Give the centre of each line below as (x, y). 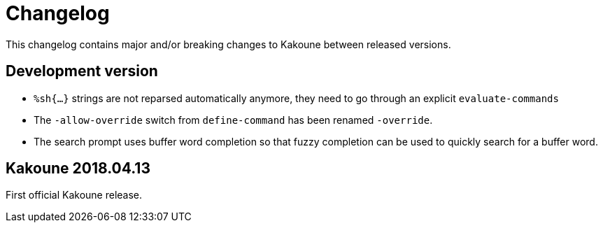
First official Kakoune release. (74, 195)
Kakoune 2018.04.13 (78, 169)
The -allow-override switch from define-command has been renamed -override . (233, 120)
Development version (82, 71)
